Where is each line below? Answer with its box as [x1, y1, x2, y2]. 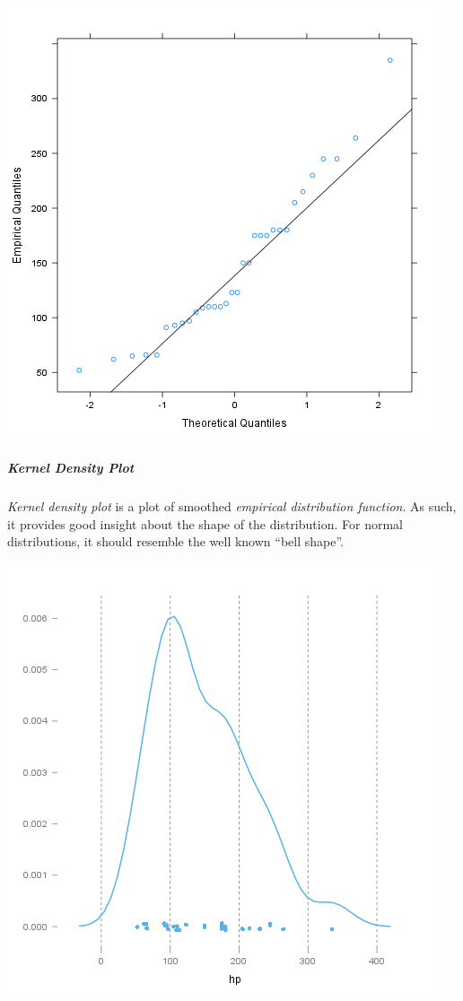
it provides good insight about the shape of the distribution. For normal [7, 514, 403, 533]
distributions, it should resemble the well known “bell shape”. [7, 532, 344, 551]
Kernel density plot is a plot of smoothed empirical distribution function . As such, [7, 497, 457, 516]
